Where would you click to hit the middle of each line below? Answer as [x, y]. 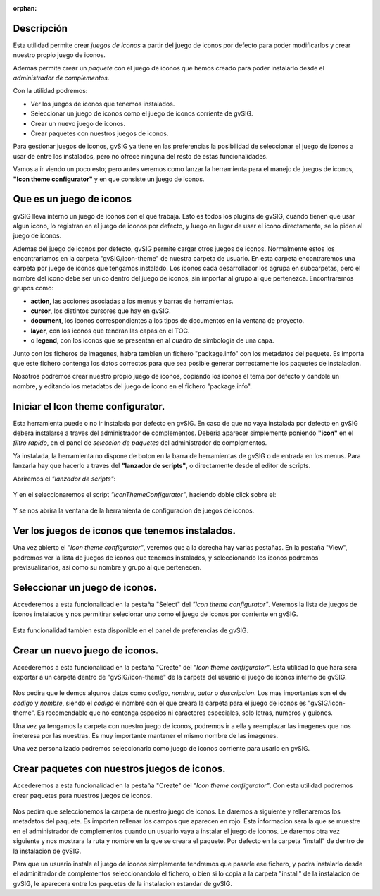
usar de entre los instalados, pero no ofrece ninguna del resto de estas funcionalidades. [140, 156]
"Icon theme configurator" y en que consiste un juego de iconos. [109, 179]
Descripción [40, 28]
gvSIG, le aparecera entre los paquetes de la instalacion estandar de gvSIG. [122, 883]
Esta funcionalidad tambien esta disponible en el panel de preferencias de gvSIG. [131, 630]
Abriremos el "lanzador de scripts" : [64, 479]
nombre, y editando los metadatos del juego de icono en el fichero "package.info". [133, 386]
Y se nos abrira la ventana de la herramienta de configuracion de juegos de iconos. [134, 510]
